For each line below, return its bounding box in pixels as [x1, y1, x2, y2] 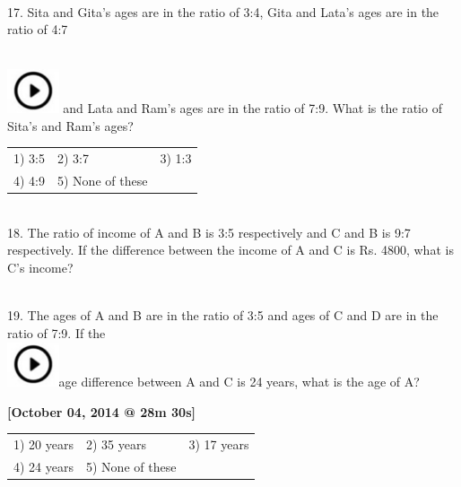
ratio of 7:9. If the [7, 323, 106, 342]
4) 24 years [13, 457, 74, 475]
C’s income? [7, 257, 74, 276]
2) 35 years [86, 435, 146, 454]
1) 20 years [13, 435, 74, 454]
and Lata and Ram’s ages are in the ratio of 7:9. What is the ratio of [63, 99, 442, 117]
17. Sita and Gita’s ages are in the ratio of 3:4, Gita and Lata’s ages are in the [7, 2, 439, 21]
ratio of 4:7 [7, 20, 68, 39]
